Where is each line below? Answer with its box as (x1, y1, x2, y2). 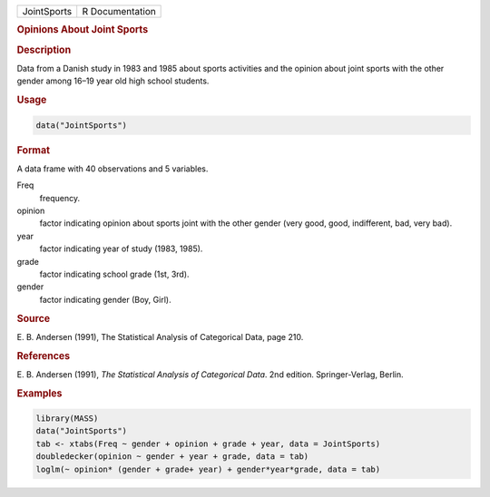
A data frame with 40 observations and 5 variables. (16, 163, 209, 174)
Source (16, 312, 51, 325)
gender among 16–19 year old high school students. (16, 75, 210, 86)
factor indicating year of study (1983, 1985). (39, 243, 203, 254)
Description (16, 44, 72, 56)
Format (16, 143, 50, 156)
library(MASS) (35, 414, 99, 424)
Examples (16, 386, 63, 399)
